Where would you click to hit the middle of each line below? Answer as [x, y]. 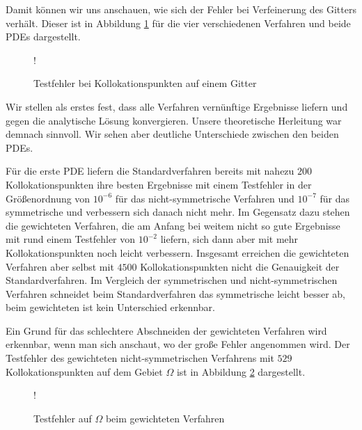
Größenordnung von [48, 198]
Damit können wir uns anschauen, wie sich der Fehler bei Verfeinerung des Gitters [181, 9]
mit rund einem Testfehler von [71, 239]
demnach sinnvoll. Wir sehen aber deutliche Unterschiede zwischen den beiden [172, 134]
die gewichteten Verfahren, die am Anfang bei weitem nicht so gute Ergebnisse [173, 225]
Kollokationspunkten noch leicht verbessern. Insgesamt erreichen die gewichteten [178, 252]
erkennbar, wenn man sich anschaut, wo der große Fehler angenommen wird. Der [178, 344]
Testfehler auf [63, 418]
